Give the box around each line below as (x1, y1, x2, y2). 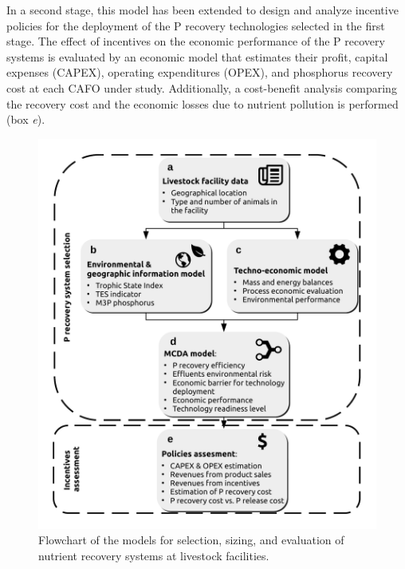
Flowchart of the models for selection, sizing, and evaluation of (38, 531, 344, 548)
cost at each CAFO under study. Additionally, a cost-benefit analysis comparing (6, 79, 397, 96)
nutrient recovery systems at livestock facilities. (38, 547, 269, 563)
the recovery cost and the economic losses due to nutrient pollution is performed (6, 95, 399, 112)
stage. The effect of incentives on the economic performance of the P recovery (6, 33, 385, 49)
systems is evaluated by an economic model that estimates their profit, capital (6, 48, 388, 65)
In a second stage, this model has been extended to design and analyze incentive (6, 2, 399, 18)
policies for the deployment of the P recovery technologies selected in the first (6, 17, 385, 34)
